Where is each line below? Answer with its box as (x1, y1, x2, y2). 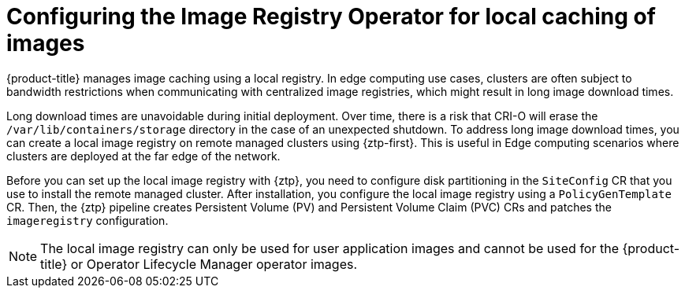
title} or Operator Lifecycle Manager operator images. (40, 255, 358, 272)
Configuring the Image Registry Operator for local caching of (6, 3, 656, 30)
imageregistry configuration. (6, 213, 169, 227)
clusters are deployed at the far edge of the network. (6, 149, 281, 163)
